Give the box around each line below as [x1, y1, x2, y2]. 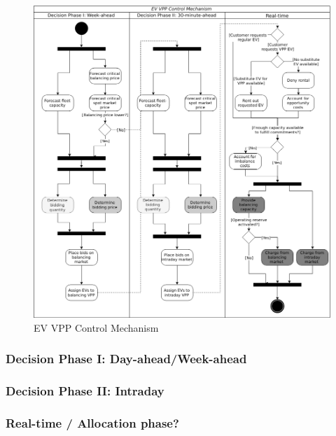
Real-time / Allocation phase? [6, 414, 179, 432]
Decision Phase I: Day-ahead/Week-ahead [6, 350, 247, 367]
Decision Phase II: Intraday [6, 382, 164, 400]
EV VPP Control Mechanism [34, 320, 159, 335]
